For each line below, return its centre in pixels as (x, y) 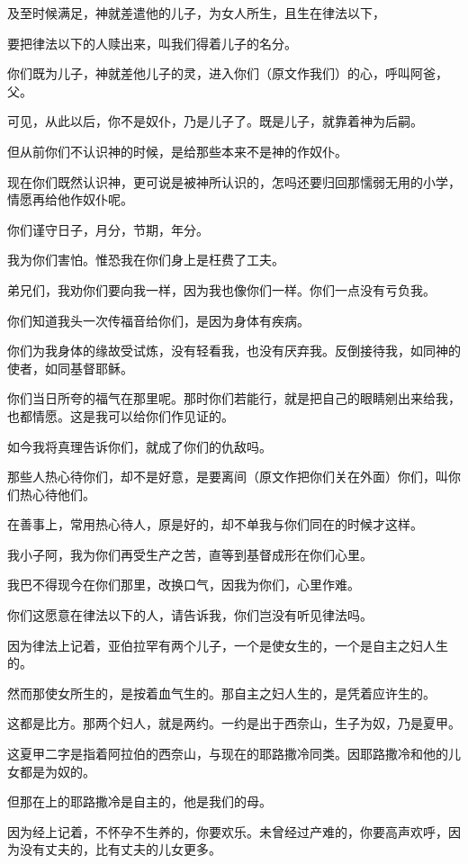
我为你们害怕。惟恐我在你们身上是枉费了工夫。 (146, 260)
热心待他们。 (57, 494)
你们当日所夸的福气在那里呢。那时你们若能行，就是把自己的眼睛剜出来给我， (234, 398)
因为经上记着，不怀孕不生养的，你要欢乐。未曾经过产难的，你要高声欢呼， (228, 831)
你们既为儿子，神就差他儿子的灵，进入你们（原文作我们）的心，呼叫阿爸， (228, 73)
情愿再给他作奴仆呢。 (70, 199)
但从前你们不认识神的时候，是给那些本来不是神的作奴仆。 (177, 151)
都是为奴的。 (57, 771)
